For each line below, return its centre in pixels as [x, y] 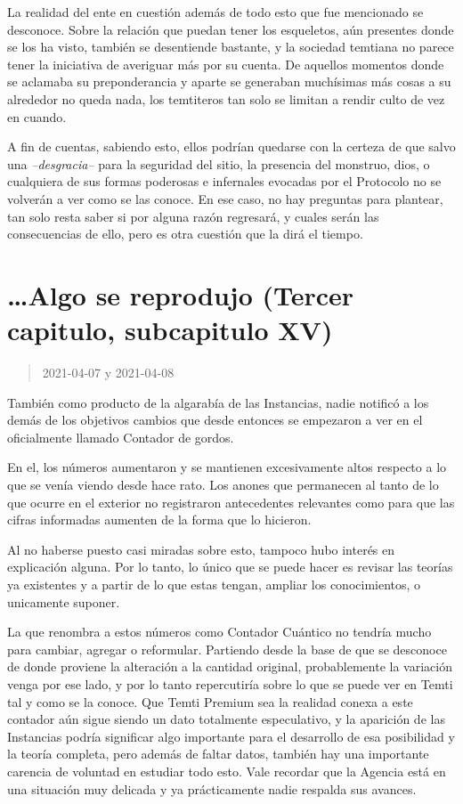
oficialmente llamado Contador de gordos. [121, 437]
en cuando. [37, 116]
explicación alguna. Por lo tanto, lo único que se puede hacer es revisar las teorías [230, 567]
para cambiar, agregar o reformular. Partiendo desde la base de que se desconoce [227, 649]
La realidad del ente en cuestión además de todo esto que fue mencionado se [215, 12]
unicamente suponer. [64, 601]
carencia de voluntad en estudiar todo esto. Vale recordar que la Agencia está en [227, 771]
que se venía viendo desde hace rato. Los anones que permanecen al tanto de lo [223, 484]
